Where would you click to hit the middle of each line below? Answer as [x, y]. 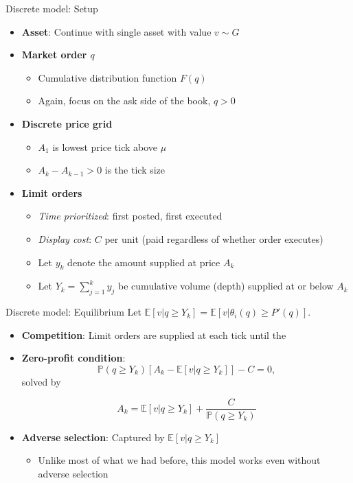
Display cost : [65, 238]
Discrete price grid [67, 123]
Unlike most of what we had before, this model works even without [179, 460]
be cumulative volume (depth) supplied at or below [226, 286]
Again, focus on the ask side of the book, [124, 101]
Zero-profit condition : [73, 358]
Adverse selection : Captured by [93, 437]
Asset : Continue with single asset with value [116, 31]
